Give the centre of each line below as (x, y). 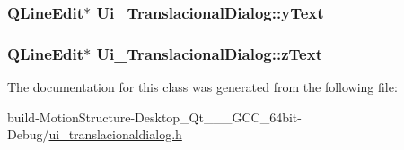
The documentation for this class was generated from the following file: (202, 87)
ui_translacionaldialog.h (115, 134)
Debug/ (28, 134)
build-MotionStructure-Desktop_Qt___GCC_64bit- (154, 117)
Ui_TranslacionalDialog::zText (209, 53)
